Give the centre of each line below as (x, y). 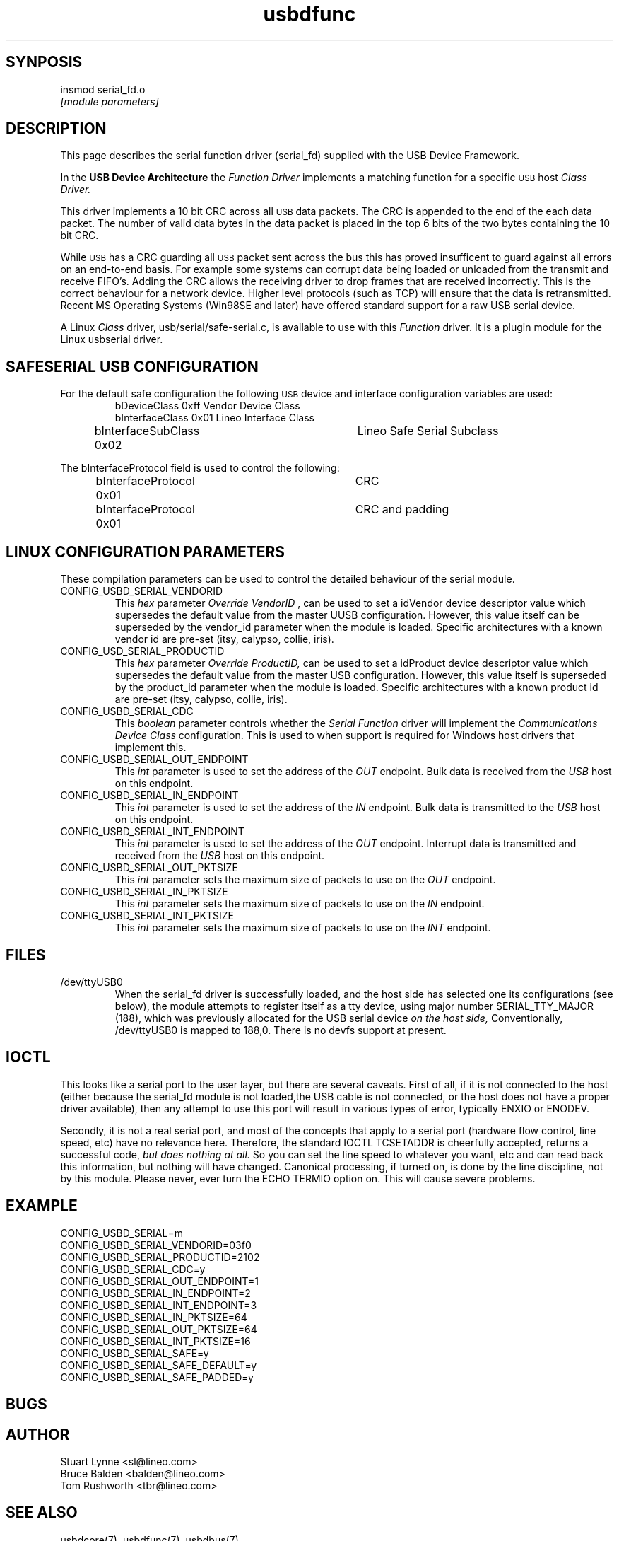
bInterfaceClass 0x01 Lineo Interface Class (214, 418)
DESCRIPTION (56, 129)
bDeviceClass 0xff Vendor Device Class (207, 406)
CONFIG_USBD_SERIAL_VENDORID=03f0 (156, 1245)
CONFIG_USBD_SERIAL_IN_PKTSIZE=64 (154, 1317)
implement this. (151, 748)
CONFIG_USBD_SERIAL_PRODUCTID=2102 (160, 1257)
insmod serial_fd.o (103, 89)
